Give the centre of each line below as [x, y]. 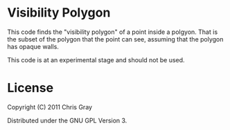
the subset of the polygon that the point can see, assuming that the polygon [115, 39]
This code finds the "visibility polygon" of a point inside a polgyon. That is [113, 32]
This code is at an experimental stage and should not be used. [96, 59]
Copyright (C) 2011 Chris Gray [50, 107]
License [30, 88]
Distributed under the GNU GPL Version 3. [67, 120]
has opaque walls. [33, 46]
